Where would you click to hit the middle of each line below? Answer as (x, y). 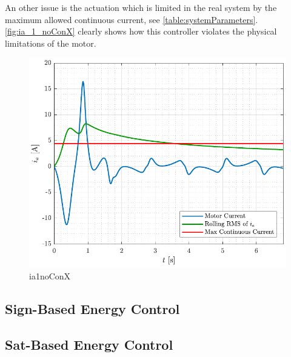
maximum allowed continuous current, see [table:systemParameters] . (132, 19)
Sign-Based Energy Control (92, 308)
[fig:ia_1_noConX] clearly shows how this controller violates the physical (141, 31)
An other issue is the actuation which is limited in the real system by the (141, 7)
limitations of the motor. (51, 43)
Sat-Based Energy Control (89, 344)
